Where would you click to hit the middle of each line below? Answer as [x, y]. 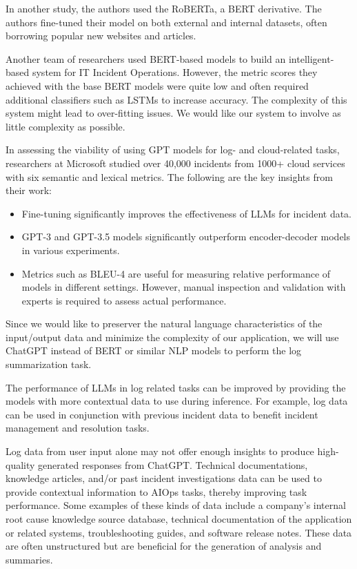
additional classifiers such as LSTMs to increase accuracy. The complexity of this [176, 99]
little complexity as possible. [65, 126]
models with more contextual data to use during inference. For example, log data [177, 401]
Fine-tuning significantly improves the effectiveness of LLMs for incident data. [187, 213]
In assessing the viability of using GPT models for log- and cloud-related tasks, [173, 150]
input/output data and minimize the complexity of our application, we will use [172, 337]
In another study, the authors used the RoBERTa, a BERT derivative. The [164, 8]
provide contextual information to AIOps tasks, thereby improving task [156, 491]
